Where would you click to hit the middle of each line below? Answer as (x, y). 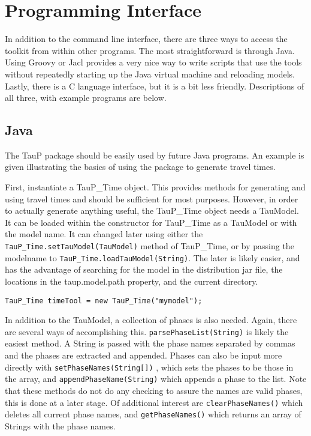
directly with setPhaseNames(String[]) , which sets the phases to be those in (149, 367)
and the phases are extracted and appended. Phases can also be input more (144, 355)
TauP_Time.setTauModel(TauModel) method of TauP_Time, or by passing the (150, 246)
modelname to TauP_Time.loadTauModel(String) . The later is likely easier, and (153, 257)
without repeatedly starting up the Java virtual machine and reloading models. (150, 74)
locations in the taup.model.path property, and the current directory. (132, 281)
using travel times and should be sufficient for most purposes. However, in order (152, 198)
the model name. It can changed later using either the (104, 234)
